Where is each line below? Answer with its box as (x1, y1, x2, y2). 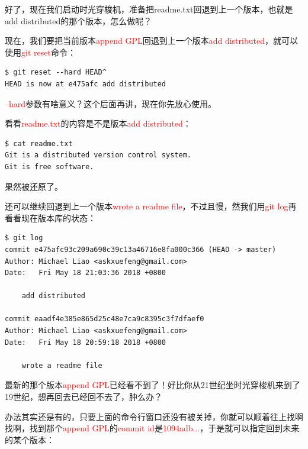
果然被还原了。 (5, 180, 63, 192)
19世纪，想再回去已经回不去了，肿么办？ (5, 390, 162, 403)
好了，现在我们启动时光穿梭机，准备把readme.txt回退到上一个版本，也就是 (5, 3, 293, 15)
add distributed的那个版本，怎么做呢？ (5, 14, 152, 27)
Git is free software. (5, 162, 94, 171)
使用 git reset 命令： (5, 46, 76, 58)
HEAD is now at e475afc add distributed (5, 79, 166, 88)
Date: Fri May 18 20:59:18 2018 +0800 (5, 338, 166, 347)
